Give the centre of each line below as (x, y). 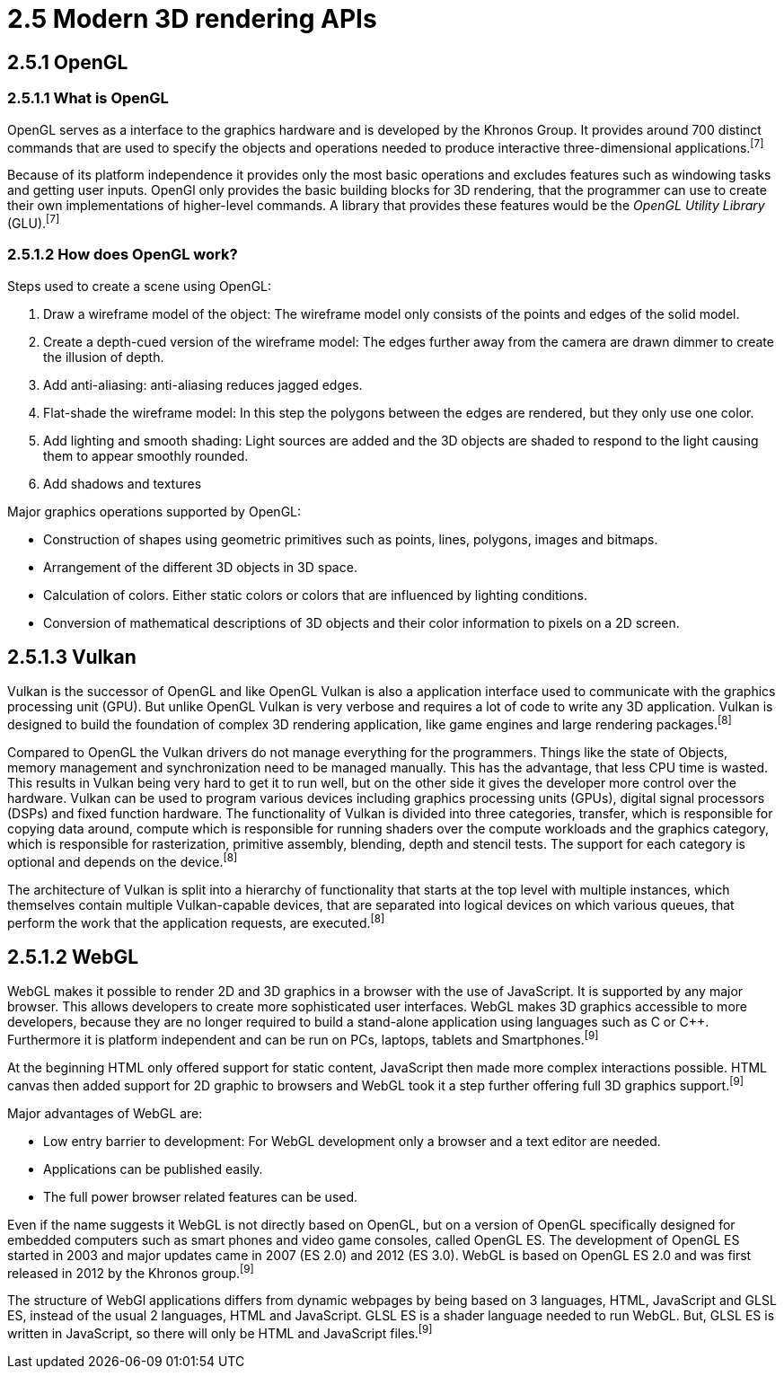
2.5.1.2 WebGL (73, 957)
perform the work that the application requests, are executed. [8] (196, 921)
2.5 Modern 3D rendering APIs (192, 19)
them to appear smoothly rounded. (146, 455)
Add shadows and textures (123, 483)
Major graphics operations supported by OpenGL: (154, 511)
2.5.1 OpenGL (68, 62)
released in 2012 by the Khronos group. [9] (131, 1271)
